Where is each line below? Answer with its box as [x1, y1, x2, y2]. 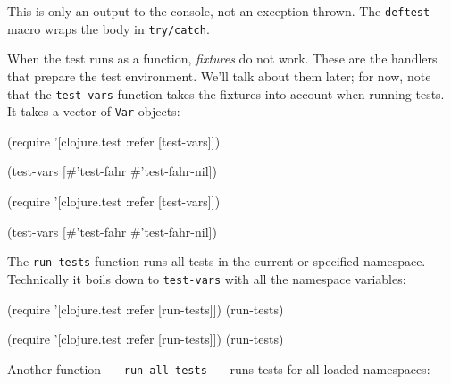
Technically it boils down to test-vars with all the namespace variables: [7, 269, 406, 288]
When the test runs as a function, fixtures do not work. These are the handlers [7, 49, 438, 68]
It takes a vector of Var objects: [7, 102, 180, 121]
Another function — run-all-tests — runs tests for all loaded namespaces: [7, 359, 430, 378]
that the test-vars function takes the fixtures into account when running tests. [7, 84, 445, 103]
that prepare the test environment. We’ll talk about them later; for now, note [7, 66, 431, 85]
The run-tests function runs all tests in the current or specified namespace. [7, 252, 426, 271]
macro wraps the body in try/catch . [7, 19, 210, 38]
